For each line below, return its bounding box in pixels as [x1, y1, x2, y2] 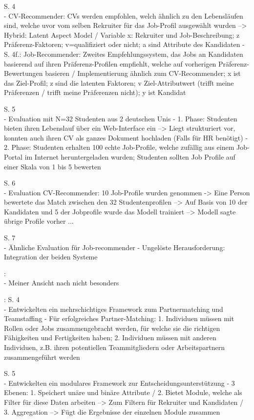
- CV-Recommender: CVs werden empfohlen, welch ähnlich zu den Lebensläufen [4, 10, 243, 21]
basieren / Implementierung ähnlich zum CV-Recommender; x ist [45, 68, 241, 78]
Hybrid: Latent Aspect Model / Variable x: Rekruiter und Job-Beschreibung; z [4, 29, 240, 40]
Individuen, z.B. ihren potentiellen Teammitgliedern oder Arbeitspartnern [4, 342, 225, 352]
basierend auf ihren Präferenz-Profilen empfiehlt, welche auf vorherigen [4, 58, 216, 69]
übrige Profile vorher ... [4, 216, 74, 226]
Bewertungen [4, 68, 43, 78]
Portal [4, 151, 22, 162]
